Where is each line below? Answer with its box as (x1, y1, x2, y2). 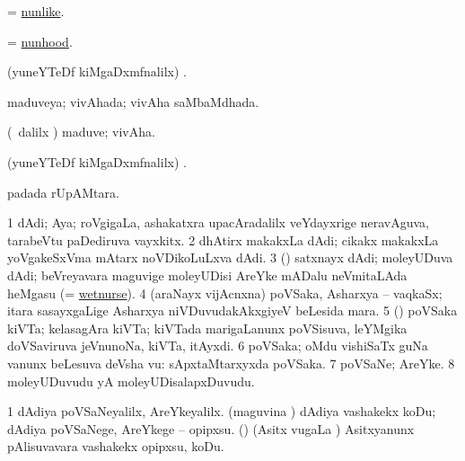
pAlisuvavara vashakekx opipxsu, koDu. (7, 437, 224, 456)
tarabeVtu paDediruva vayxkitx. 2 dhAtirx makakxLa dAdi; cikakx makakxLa (7, 230, 439, 249)
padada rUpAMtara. (7, 182, 119, 201)
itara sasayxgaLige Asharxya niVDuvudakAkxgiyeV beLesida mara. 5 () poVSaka (7, 301, 458, 320)
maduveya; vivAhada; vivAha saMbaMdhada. (7, 92, 259, 111)
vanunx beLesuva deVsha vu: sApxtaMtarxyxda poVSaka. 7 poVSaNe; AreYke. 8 (7, 353, 455, 372)
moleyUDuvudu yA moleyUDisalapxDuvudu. (7, 371, 255, 390)
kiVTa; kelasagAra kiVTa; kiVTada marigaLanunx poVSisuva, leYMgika (7, 318, 408, 337)
